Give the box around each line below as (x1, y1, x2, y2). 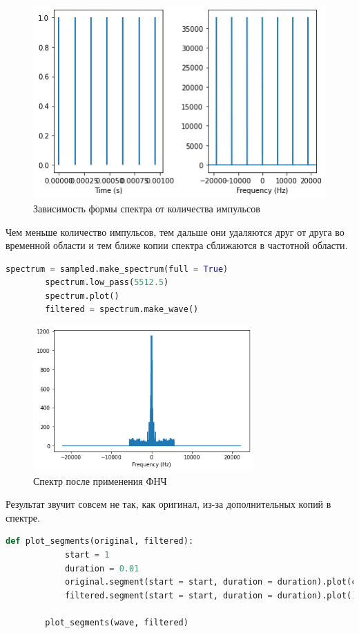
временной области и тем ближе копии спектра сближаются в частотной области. (6, 238, 348, 253)
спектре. (6, 510, 40, 524)
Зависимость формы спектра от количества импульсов (33, 201, 260, 215)
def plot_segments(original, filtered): (6, 536, 194, 547)
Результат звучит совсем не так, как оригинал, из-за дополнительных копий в (6, 497, 331, 511)
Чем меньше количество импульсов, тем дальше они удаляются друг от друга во (6, 224, 345, 239)
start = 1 (64, 550, 110, 560)
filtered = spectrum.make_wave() (45, 304, 199, 315)
